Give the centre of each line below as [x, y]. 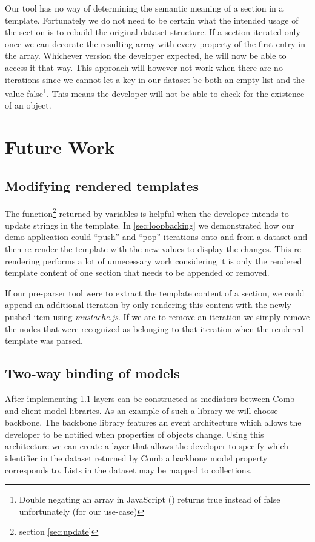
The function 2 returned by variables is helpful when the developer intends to [147, 212]
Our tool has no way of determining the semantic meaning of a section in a [144, 8]
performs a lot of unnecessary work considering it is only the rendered [172, 260]
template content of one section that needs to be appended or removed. [137, 273]
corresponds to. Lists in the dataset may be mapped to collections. [128, 470]
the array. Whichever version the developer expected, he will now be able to [146, 55]
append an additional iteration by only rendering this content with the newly [148, 305]
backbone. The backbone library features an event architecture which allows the [153, 422]
